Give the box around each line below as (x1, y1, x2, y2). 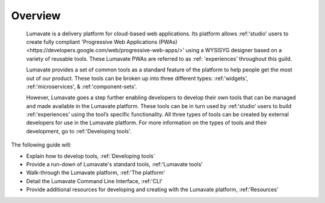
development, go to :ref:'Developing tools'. (26, 127, 132, 135)
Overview (11, 9, 61, 22)
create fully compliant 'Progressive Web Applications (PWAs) (26, 38, 178, 45)
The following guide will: (11, 141, 72, 148)
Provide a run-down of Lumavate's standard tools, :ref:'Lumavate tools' (26, 161, 203, 168)
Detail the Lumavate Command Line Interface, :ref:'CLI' (26, 177, 163, 184)
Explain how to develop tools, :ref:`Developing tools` (26, 152, 156, 159)
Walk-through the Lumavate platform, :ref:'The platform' (26, 169, 166, 177)
